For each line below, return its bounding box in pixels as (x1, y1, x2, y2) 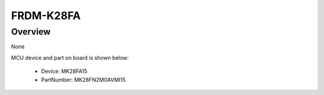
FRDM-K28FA (11, 9, 81, 22)
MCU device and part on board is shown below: (11, 54, 129, 61)
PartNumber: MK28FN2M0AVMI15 (41, 76, 126, 83)
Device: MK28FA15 (41, 68, 88, 75)
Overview (11, 26, 51, 37)
